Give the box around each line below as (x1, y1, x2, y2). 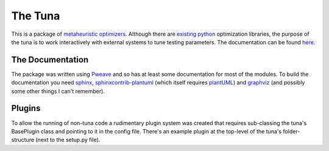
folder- (283, 127, 300, 135)
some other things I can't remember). (11, 87, 105, 95)
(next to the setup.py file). (35, 136, 101, 144)
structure (11, 136, 35, 144)
